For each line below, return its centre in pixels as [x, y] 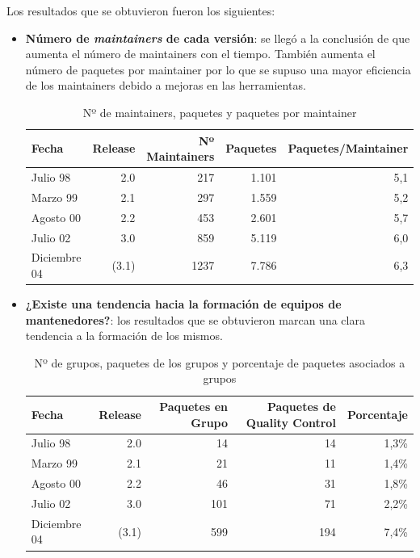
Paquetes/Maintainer [348, 148]
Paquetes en [194, 407]
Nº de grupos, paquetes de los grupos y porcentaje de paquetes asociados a [220, 362]
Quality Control [291, 422]
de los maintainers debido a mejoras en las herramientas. [166, 85]
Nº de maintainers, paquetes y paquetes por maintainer [220, 112]
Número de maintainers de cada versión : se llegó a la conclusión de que [218, 38]
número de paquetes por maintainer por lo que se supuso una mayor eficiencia [218, 69]
